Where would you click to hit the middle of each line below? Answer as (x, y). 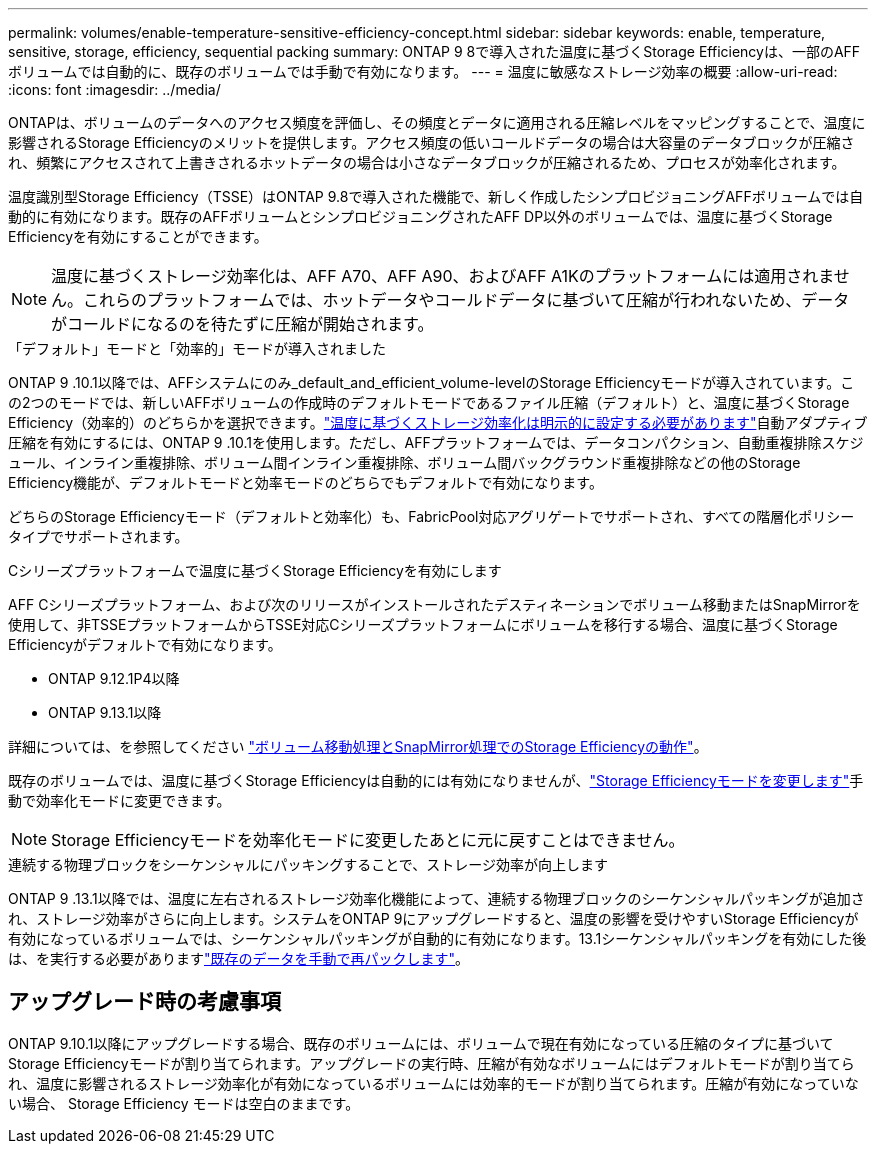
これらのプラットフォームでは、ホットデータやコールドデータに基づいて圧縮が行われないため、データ (466, 300)
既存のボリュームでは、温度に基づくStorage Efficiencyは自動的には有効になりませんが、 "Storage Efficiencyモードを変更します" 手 (436, 780)
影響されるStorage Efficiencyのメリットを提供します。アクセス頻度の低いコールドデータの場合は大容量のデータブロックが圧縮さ (431, 142)
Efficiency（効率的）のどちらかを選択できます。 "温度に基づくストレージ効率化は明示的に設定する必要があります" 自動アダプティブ (438, 422)
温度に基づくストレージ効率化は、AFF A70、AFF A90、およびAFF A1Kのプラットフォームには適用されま (442, 276)
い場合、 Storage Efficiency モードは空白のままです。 (184, 1103)
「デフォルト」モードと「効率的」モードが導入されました (197, 348)
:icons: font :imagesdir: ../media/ (114, 89)
